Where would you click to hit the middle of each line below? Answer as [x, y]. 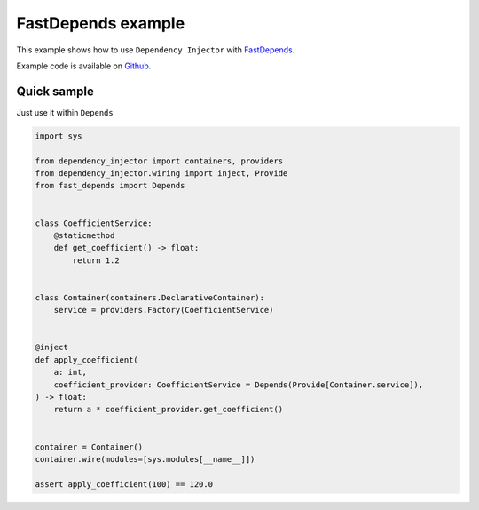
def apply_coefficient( [87, 359]
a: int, [71, 372]
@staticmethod [84, 235]
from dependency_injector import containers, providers [159, 161]
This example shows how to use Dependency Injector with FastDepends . [156, 50]
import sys [59, 136]
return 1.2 [96, 260]
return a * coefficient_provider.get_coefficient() [169, 410]
